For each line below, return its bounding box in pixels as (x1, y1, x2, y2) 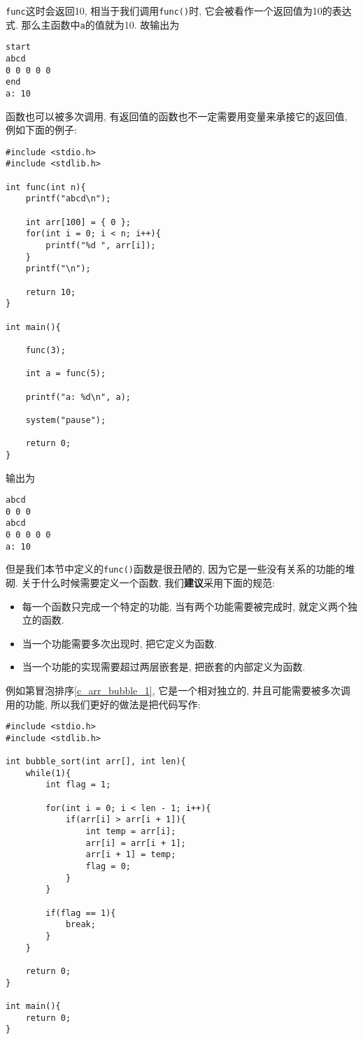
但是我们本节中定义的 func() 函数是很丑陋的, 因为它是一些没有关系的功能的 (6, 561, 346, 576)
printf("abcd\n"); (25, 194, 111, 204)
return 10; (25, 287, 76, 297)
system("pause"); (25, 415, 106, 425)
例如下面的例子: (6, 122, 77, 137)
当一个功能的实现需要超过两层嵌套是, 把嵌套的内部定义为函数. (22, 659, 306, 674)
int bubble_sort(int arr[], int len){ (6, 757, 186, 767)
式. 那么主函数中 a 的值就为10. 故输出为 (6, 17, 180, 31)
